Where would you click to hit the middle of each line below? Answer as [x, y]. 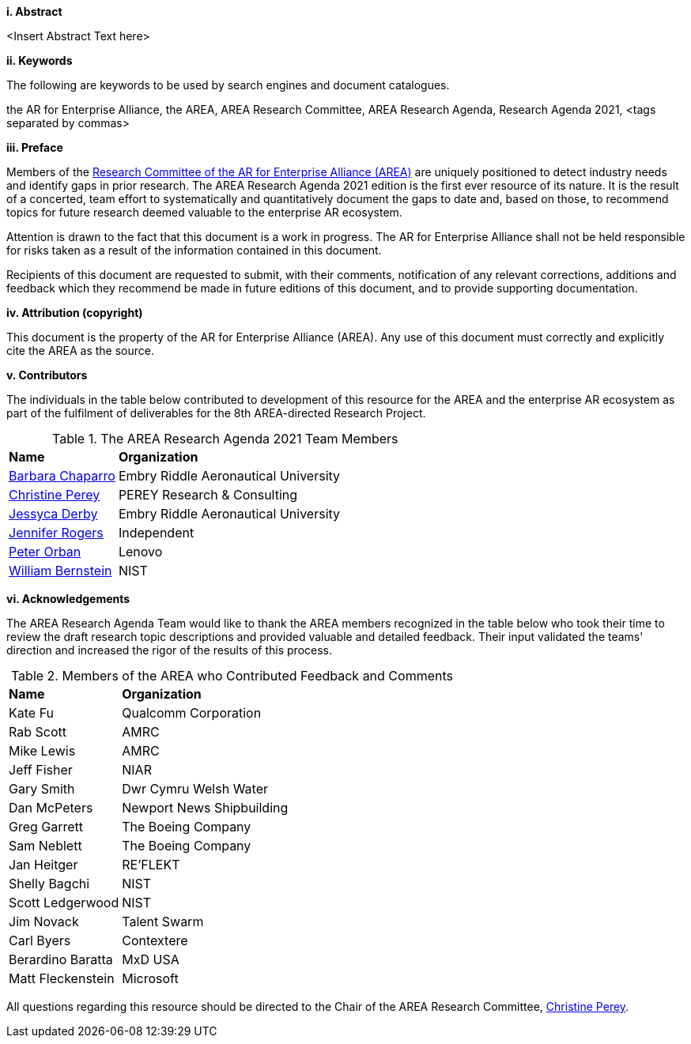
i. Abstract [34, 11]
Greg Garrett [46, 827]
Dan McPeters [51, 808]
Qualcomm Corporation [192, 713]
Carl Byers [40, 940]
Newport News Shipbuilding [205, 808]
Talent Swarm [163, 922]
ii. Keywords [40, 60]
